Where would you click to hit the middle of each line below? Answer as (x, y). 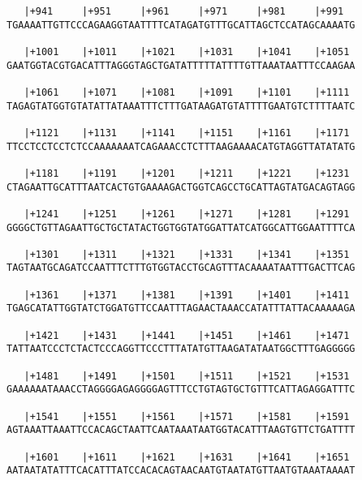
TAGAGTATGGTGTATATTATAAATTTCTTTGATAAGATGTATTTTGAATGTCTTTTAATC (181, 106)
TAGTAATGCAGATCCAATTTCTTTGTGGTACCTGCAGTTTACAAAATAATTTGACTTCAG (181, 268)
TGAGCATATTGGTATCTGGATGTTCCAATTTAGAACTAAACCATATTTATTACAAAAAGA (181, 309)
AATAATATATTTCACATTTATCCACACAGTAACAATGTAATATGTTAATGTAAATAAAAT (181, 471)
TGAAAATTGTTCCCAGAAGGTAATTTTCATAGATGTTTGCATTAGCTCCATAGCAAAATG (181, 25)
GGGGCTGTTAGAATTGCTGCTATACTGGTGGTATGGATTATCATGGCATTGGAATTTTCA (181, 227)
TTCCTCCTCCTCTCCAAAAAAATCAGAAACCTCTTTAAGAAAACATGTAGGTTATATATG (181, 146)
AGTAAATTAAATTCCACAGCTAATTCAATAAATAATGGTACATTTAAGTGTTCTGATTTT (181, 430)
